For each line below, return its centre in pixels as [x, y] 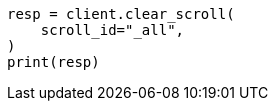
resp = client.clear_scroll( [121, 14]
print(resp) [53, 62]
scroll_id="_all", [112, 30]
